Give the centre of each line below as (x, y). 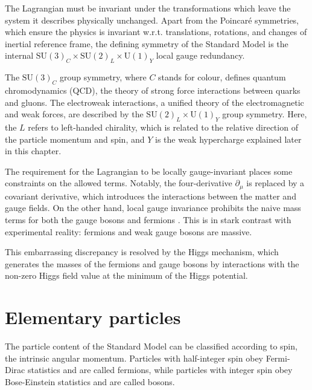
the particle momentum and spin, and (75, 139)
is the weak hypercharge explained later (228, 139)
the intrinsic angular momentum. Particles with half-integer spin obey (134, 358)
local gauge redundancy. (200, 55)
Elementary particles (93, 317)
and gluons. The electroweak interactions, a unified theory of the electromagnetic (154, 102)
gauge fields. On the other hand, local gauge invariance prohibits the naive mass (153, 208)
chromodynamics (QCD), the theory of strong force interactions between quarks (153, 90)
